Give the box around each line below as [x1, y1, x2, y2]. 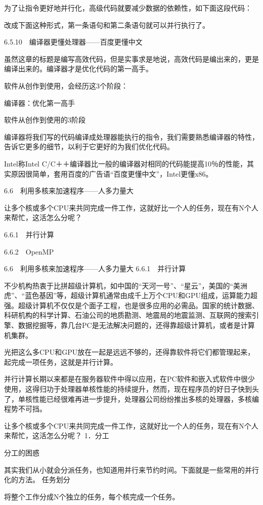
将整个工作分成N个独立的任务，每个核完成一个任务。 [4, 491, 180, 501]
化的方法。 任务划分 [4, 474, 70, 485]
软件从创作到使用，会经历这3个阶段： [4, 80, 128, 91]
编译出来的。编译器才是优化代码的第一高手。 [4, 63, 153, 74]
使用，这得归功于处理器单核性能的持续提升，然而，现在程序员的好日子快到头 [4, 384, 259, 394]
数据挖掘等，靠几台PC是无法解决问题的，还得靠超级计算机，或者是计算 [18, 320, 255, 330]
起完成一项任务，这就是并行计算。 [4, 356, 117, 367]
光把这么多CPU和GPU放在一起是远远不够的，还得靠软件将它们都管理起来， [4, 347, 255, 357]
